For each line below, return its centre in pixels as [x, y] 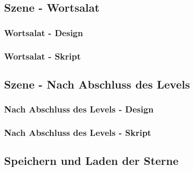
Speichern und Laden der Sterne [91, 161]
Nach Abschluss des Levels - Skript [78, 133]
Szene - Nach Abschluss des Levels [97, 84]
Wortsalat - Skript [43, 56]
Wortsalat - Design [44, 32]
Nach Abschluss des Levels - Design [79, 109]
